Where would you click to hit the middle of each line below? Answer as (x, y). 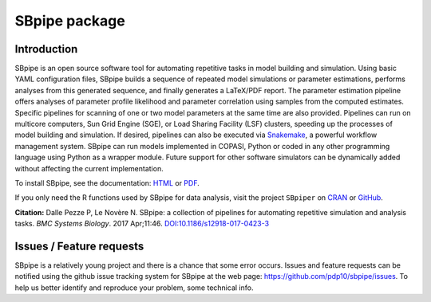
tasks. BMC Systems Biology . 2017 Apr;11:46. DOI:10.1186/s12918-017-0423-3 (142, 224)
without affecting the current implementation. (89, 168)
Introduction (46, 49)
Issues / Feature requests (79, 246)
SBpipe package (70, 21)
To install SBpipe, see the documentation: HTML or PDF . (107, 182)
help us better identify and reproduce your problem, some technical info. (134, 288)
